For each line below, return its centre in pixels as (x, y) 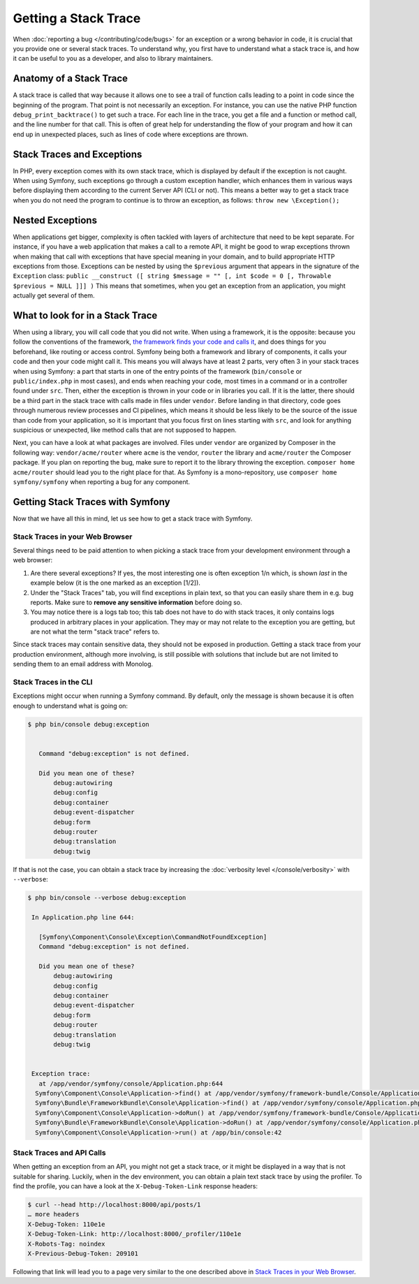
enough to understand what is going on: (71, 706)
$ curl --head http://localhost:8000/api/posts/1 (114, 1205)
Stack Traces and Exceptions (78, 154)
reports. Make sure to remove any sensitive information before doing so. (136, 602)
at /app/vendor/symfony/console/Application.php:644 (131, 1084)
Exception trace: (61, 1074)
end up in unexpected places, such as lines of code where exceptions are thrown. (131, 134)
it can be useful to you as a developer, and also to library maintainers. (113, 59)
